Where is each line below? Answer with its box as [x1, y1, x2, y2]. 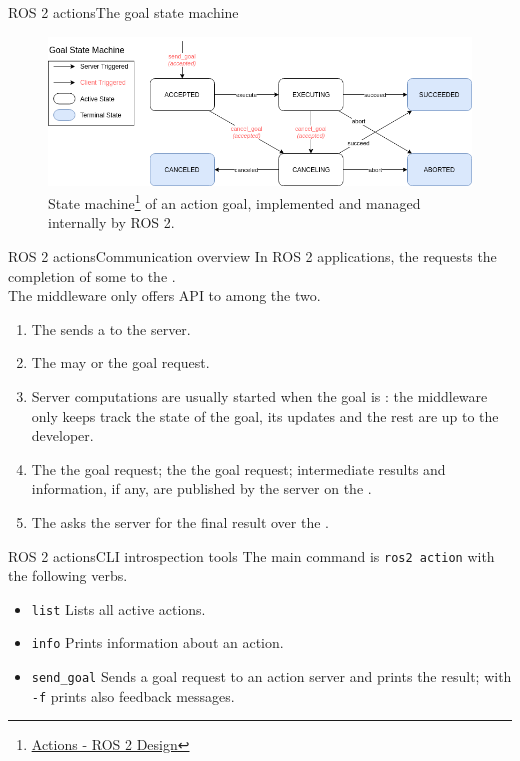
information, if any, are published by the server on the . [31, 478, 372, 499]
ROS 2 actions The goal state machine [8, 2, 239, 22]
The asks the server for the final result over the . [31, 511, 329, 532]
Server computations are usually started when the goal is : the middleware [31, 386, 488, 407]
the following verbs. [8, 565, 128, 586]
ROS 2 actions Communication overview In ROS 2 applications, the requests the [8, 246, 497, 267]
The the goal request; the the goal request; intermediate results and [31, 458, 446, 479]
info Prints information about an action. [31, 632, 284, 653]
